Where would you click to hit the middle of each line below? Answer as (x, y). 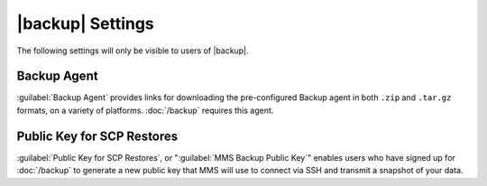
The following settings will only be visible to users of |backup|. (133, 51)
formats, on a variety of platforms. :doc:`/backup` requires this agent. (145, 110)
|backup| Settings (86, 23)
